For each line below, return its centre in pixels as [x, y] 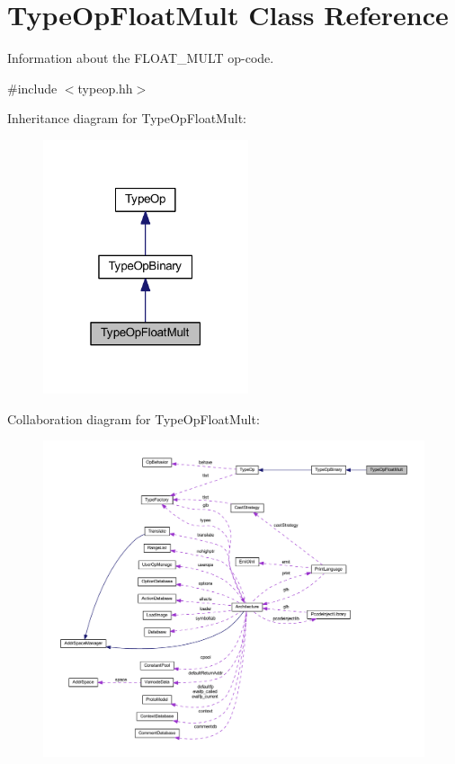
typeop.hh [105, 88]
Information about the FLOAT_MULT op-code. [141, 58]
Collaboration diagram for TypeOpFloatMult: [134, 418]
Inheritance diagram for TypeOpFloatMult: [127, 118]
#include [32, 88]
